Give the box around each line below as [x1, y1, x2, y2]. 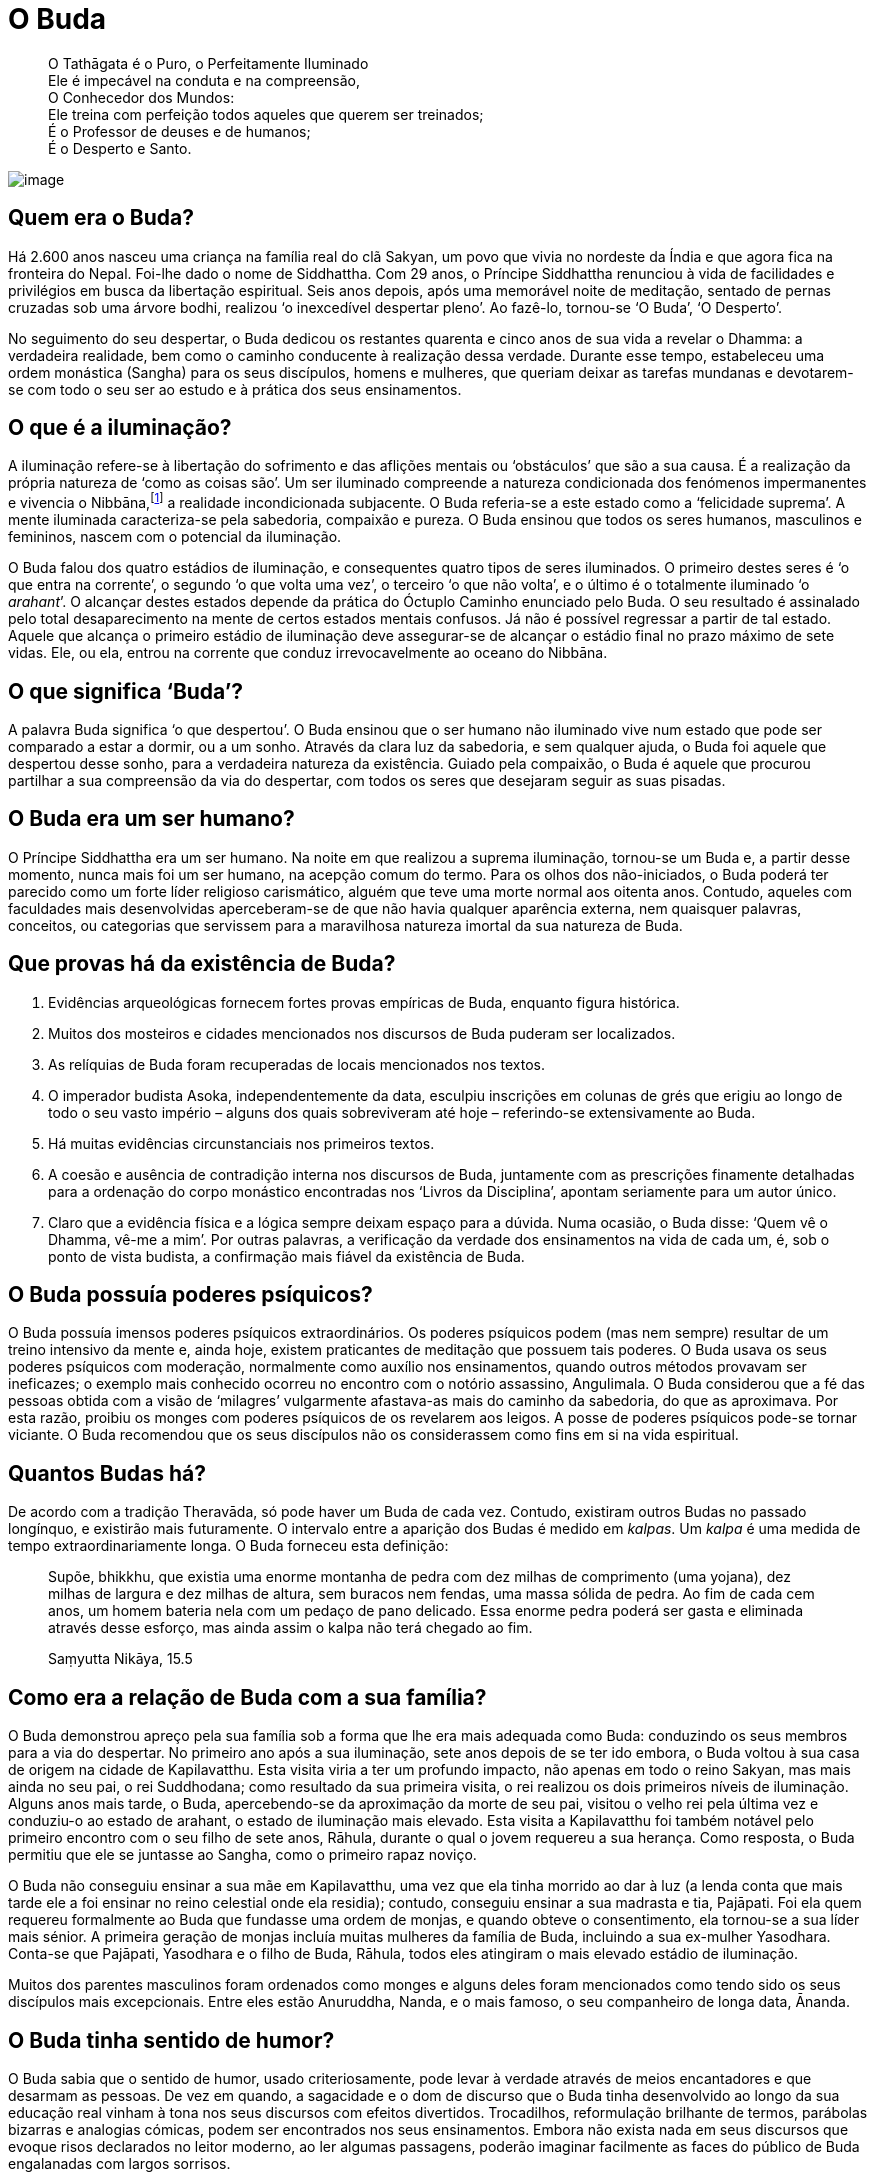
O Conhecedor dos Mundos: [48, 88, 235, 106]
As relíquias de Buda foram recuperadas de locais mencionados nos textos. [48, 1055, 546, 1073]
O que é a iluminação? [8, 415, 232, 441]
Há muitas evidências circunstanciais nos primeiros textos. [48, 1134, 435, 1152]
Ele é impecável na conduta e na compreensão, [48, 71, 361, 89]
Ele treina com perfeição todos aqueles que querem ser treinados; [48, 105, 484, 123]
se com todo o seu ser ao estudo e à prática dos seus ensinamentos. [8, 380, 462, 398]
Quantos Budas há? [8, 1460, 206, 1486]
